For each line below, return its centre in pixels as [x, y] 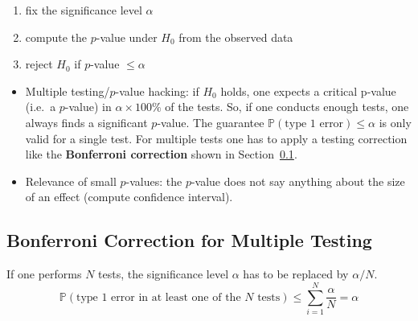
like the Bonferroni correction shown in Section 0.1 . [161, 154]
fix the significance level [84, 10]
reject [39, 64]
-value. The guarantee [211, 122]
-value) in [88, 107]
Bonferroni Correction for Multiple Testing [189, 240]
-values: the [154, 181]
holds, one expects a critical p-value [308, 91]
